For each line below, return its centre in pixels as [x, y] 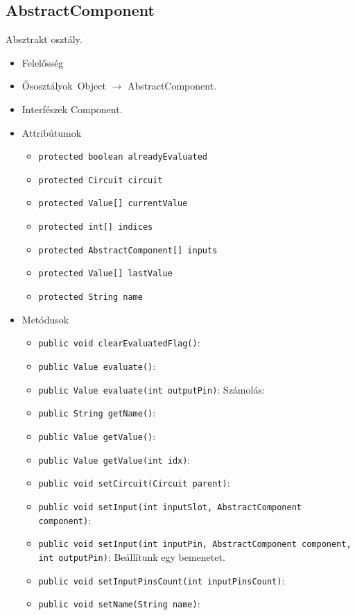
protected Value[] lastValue [105, 274]
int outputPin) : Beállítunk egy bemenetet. [132, 556]
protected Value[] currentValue [113, 204]
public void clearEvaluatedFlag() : [119, 343]
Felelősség [43, 62]
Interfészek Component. [72, 109]
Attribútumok [52, 132]
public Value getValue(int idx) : [114, 459]
